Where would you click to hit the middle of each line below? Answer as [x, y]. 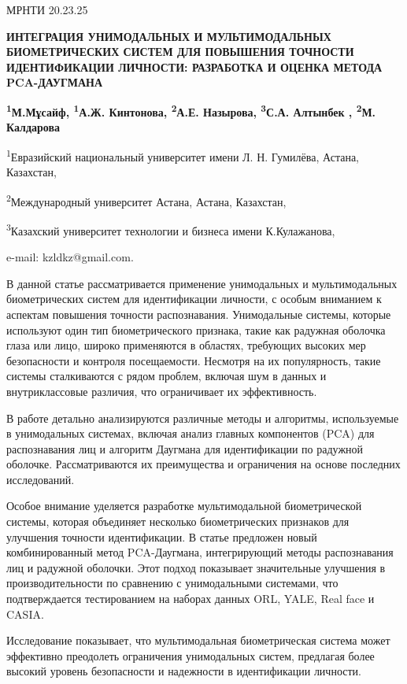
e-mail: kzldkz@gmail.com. [70, 257]
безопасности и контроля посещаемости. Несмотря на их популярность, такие [194, 360]
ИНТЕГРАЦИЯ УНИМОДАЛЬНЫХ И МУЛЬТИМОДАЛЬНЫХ [169, 36]
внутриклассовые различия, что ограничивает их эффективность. [162, 391]
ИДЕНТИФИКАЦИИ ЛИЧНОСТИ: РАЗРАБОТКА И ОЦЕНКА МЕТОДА [194, 67]
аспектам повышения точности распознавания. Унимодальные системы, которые [199, 314]
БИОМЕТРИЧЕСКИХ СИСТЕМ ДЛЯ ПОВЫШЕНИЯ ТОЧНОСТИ [180, 52]
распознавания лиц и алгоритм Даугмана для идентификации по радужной [185, 448]
